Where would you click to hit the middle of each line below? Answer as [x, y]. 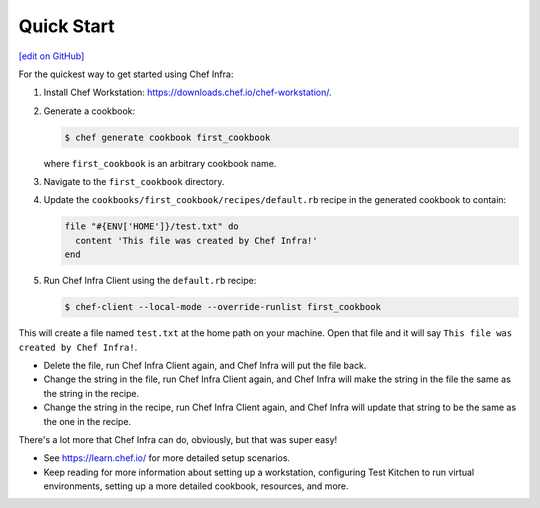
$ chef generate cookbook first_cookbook [167, 137]
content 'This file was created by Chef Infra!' [197, 240]
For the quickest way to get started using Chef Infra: [126, 74]
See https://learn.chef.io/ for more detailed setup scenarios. [166, 458]
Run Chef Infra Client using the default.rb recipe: [150, 281]
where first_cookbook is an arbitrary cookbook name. [160, 163]
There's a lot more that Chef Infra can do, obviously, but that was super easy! [178, 439]
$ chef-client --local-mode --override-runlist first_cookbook [223, 307]
